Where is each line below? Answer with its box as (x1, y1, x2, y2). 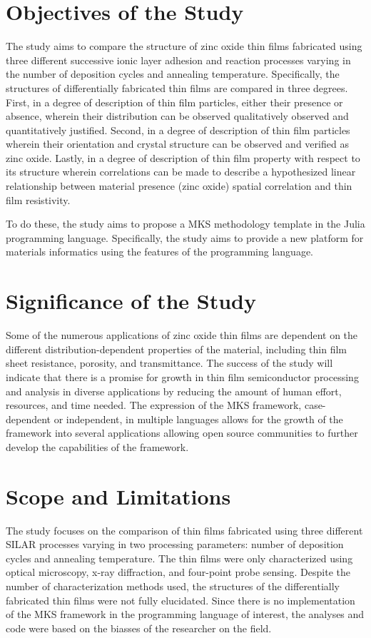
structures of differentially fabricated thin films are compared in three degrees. (6, 80, 348, 95)
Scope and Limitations (6, 481, 231, 510)
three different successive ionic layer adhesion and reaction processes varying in (6, 52, 351, 67)
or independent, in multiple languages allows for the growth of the (54, 411, 343, 426)
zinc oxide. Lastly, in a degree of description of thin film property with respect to (6, 150, 360, 165)
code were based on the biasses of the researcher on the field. (6, 620, 272, 635)
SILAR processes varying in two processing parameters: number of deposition (6, 537, 344, 552)
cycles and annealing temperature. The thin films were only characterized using (6, 550, 353, 565)
